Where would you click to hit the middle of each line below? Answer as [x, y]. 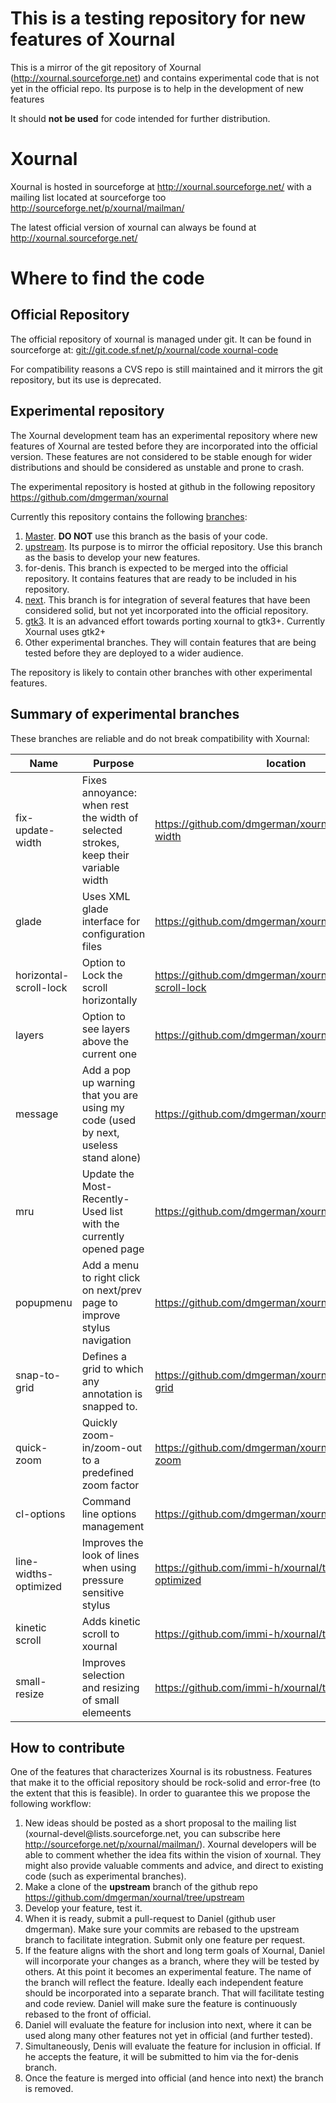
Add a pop [106, 1070]
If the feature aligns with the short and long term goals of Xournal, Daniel [174, 1951]
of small [100, 1700]
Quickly [99, 1422]
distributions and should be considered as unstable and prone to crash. [157, 467]
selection [103, 1675]
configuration [113, 934]
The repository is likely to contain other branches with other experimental [161, 672]
